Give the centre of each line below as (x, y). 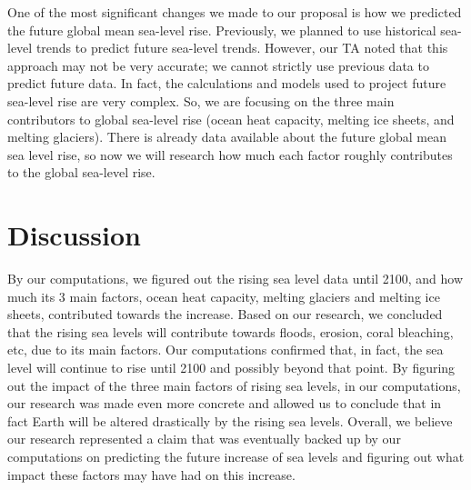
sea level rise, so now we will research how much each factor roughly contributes (230, 154)
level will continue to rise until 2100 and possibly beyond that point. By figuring (231, 368)
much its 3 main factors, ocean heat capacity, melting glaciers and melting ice (224, 296)
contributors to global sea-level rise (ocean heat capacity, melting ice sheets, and (231, 119)
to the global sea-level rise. (81, 172)
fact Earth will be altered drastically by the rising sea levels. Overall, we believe (230, 420)
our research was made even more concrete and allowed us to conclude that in (225, 403)
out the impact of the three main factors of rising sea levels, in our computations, (234, 385)
